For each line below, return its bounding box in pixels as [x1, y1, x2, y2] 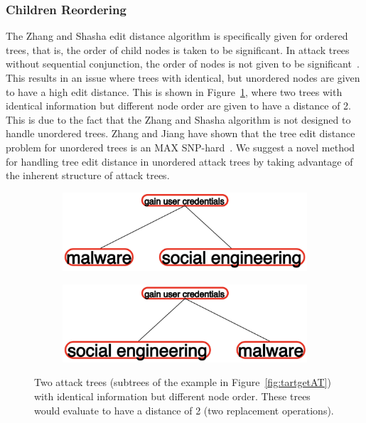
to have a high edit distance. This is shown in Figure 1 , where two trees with [6, 84, 343, 99]
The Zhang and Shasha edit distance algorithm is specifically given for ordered [6, 28, 348, 43]
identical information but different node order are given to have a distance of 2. [6, 98, 352, 113]
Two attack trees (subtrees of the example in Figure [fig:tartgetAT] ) [34, 375, 331, 390]
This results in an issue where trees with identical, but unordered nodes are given [6, 70, 360, 85]
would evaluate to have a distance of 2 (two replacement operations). [34, 402, 334, 417]
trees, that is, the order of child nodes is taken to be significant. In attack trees [6, 42, 350, 57]
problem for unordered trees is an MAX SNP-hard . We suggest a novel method [6, 139, 355, 154]
